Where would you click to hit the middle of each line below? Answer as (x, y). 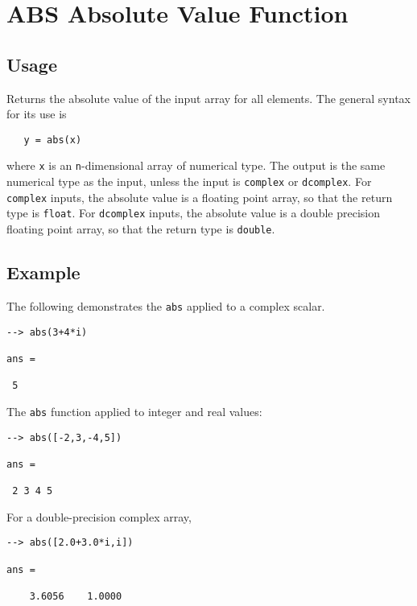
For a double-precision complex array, (99, 516)
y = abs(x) (53, 140)
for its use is (37, 114)
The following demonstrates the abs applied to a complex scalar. (166, 305)
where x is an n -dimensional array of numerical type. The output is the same (196, 165)
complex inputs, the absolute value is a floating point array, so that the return (200, 197)
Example (43, 272)
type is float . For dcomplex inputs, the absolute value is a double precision (193, 213)
